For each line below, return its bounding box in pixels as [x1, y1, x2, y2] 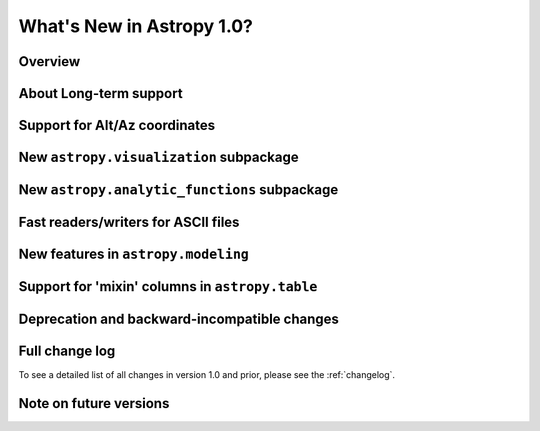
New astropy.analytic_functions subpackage [18, 181, 339, 199]
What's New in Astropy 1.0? [18, 15, 254, 37]
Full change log [18, 343, 116, 360]
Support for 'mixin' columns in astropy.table [18, 278, 318, 295]
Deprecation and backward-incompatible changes [18, 311, 340, 328]
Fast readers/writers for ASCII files [18, 214, 240, 231]
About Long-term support [18, 85, 184, 102]
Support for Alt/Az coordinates [18, 117, 215, 134]
